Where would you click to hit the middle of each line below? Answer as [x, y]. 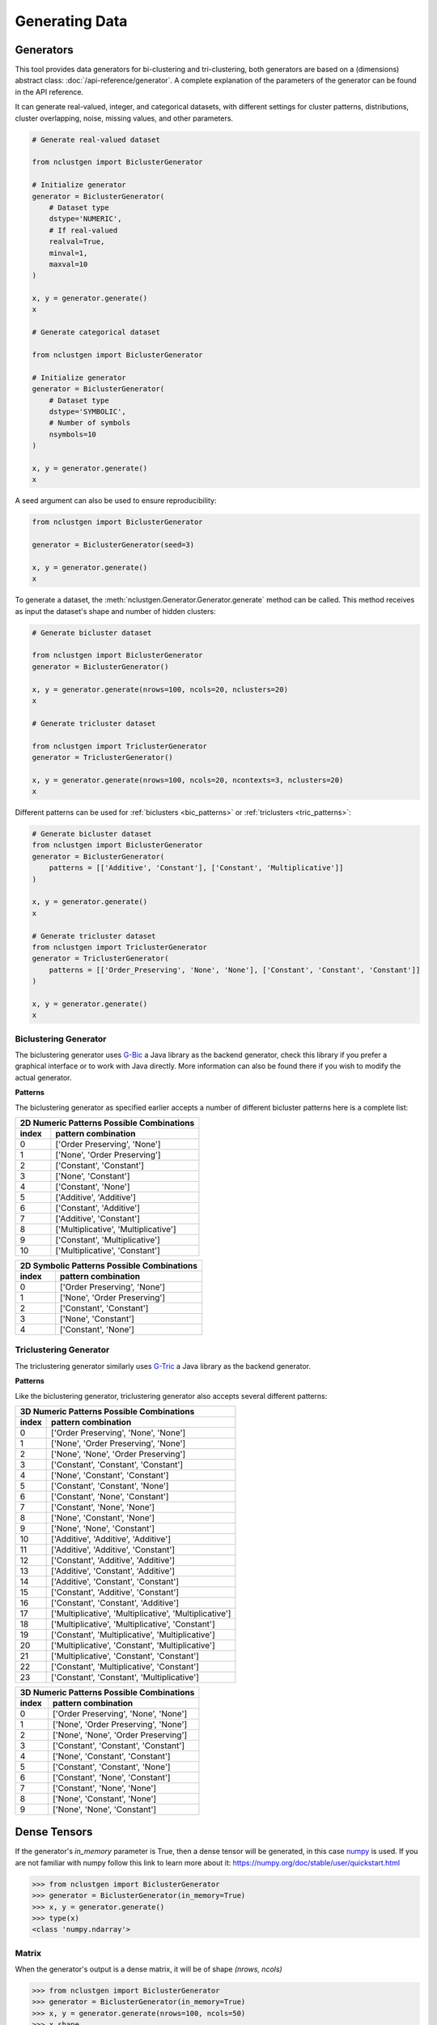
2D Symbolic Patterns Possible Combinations [109, 1265]
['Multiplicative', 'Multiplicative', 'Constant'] [133, 1624]
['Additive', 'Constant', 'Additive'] [113, 1571]
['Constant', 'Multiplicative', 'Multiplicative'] [133, 1635]
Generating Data [71, 21]
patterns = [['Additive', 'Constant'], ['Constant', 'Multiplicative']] [196, 868]
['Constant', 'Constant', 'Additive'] [115, 1602]
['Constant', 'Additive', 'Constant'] [115, 1592]
